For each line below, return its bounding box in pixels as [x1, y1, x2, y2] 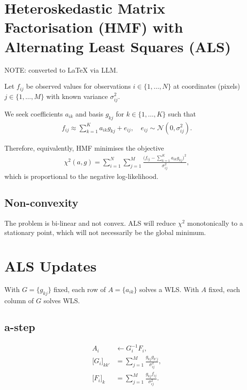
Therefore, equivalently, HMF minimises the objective [4, 142, 164, 153]
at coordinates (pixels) [173, 81, 240, 91]
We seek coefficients [4, 108, 63, 118]
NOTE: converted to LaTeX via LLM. [4, 64, 118, 75]
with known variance [46, 91, 108, 101]
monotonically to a [187, 217, 243, 228]
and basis [75, 108, 104, 118]
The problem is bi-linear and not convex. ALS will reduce [4, 217, 176, 228]
